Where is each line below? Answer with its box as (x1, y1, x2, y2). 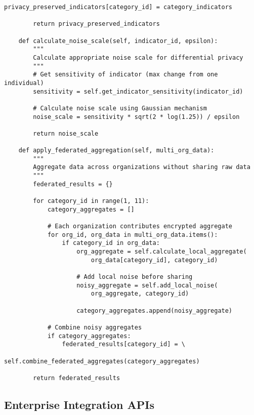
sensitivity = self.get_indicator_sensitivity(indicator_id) (33, 88, 243, 95)
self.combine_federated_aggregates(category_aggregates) (4, 357, 200, 365)
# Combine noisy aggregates (47, 323, 142, 331)
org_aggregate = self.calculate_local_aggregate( (76, 248, 247, 256)
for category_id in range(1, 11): (33, 197, 149, 205)
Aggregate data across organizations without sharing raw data (33, 163, 250, 171)
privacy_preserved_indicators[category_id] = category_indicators (4, 4, 233, 11)
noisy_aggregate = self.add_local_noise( (76, 281, 218, 289)
